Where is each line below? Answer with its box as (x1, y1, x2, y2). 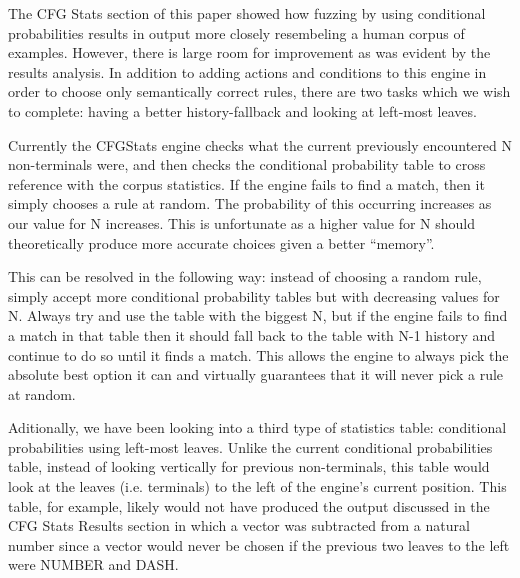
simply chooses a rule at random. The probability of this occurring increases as (8, 193, 492, 214)
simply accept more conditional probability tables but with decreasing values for (8, 285, 500, 306)
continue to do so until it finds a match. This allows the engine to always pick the (8, 344, 509, 365)
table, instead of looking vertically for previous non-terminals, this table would (8, 456, 490, 477)
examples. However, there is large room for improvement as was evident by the (8, 42, 491, 63)
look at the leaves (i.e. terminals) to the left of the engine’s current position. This (8, 476, 507, 497)
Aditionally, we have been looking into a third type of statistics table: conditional (8, 417, 507, 438)
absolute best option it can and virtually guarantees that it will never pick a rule (8, 364, 504, 385)
